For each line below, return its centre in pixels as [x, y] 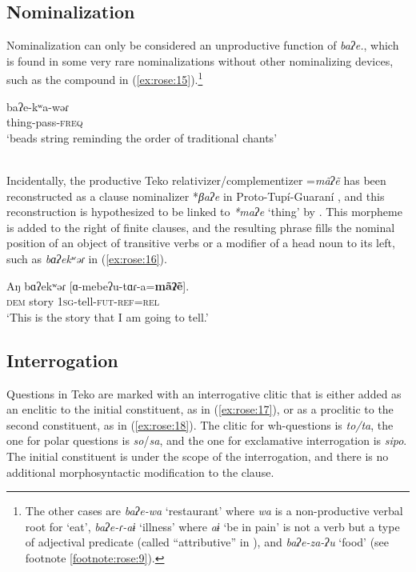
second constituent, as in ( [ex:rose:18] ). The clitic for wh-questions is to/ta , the [200, 424]
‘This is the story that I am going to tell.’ [108, 316]
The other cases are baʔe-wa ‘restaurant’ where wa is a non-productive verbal [214, 511]
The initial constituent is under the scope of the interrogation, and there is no [198, 456]
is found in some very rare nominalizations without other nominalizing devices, [200, 60]
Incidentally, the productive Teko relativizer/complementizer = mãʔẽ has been [196, 180]
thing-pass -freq [45, 122]
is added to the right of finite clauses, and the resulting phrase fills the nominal [201, 227]
